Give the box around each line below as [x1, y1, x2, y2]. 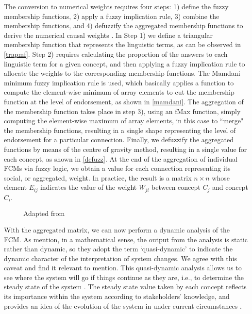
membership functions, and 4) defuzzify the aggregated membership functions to [4, 20, 243, 31]
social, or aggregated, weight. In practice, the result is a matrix [4, 172, 192, 182]
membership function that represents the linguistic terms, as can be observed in [4, 39, 241, 50]
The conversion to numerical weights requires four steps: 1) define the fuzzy [4, 1, 229, 11]
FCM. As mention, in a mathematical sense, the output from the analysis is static [4, 234, 248, 244]
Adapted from [23, 208, 65, 218]
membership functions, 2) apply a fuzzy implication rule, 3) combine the [4, 11, 219, 21]
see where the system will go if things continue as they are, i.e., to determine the [4, 272, 244, 282]
